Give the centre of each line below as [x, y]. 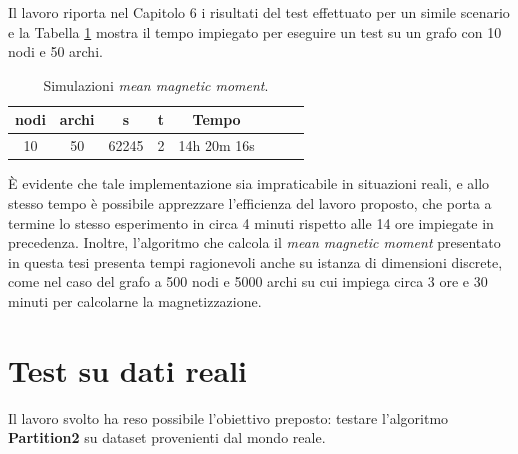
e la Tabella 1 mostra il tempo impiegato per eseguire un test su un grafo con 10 [255, 31]
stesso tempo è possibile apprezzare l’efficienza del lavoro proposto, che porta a [250, 202]
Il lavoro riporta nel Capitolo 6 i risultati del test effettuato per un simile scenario [259, 12]
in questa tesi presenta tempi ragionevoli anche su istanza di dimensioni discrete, [255, 261]
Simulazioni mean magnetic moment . [156, 84]
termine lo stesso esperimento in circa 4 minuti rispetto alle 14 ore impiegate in [251, 222]
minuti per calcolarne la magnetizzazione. [135, 300]
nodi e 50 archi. [55, 51]
